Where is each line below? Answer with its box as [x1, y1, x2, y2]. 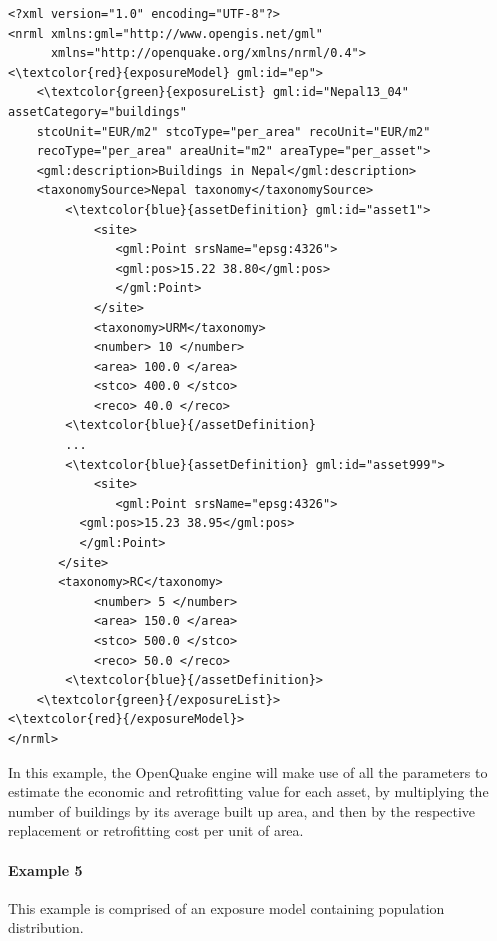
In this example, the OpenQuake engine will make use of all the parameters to [8, 761, 488, 782]
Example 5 [8, 859, 83, 880]
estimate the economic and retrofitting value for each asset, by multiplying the [8, 781, 489, 802]
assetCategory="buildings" [8, 104, 187, 119]
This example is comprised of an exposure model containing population [8, 897, 445, 918]
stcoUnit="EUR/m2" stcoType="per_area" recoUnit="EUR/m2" [36, 124, 431, 139]
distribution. [8, 917, 84, 938]
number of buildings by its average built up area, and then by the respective [8, 800, 476, 821]
